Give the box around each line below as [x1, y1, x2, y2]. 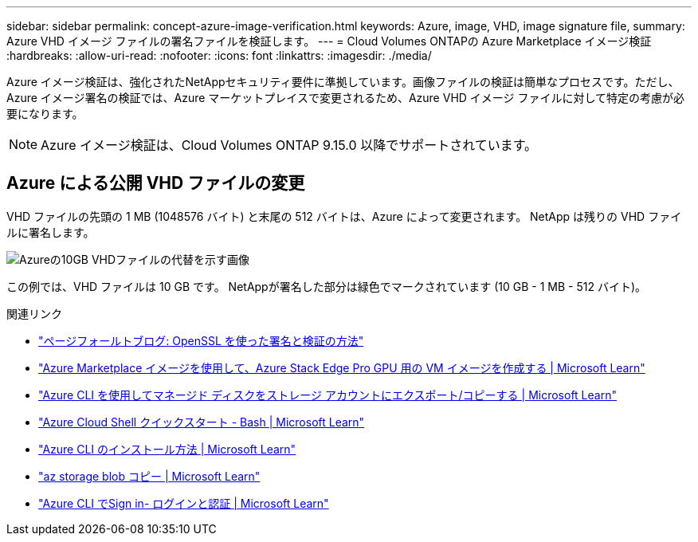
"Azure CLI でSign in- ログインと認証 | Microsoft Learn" [38, 496, 329, 510]
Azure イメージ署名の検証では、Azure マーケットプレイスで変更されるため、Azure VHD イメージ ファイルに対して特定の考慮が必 [6, 91, 685, 104]
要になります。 [6, 107, 84, 120]
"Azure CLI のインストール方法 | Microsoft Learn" [38, 442, 296, 456]
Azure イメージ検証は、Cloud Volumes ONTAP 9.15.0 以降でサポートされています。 [41, 137, 538, 153]
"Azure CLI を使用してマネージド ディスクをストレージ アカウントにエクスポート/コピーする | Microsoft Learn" [38, 387, 617, 402]
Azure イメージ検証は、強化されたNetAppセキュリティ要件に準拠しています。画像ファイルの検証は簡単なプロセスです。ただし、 [6, 75, 680, 88]
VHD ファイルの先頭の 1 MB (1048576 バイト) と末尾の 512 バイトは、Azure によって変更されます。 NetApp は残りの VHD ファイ [6, 209, 682, 223]
